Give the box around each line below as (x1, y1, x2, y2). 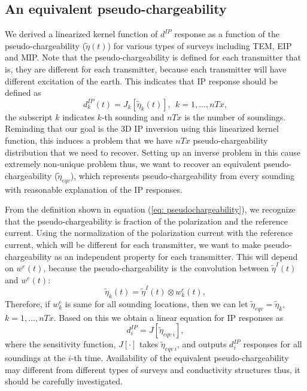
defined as (5, 86, 41, 99)
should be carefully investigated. (5, 375, 123, 387)
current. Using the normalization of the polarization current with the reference (5, 226, 293, 239)
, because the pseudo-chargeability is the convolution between (43, 262, 269, 274)
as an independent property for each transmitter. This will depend (54, 250, 298, 262)
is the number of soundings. (184, 110, 286, 123)
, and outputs (177, 338, 227, 350)
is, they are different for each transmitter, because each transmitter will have (5, 62, 287, 75)
